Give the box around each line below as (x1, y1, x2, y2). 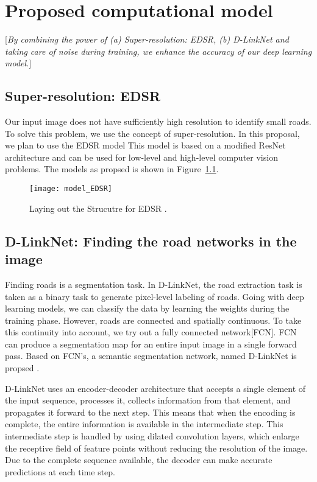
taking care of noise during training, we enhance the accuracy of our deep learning (5, 44, 312, 57)
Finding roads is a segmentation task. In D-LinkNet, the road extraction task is (5, 278, 302, 290)
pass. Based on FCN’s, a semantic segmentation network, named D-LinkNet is (5, 349, 297, 362)
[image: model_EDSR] (29, 184, 113, 194)
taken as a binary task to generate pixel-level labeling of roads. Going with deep (5, 290, 304, 302)
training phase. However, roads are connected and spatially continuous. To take (5, 313, 302, 326)
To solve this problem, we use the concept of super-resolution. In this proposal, (5, 127, 300, 139)
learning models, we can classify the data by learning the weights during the (5, 302, 290, 315)
